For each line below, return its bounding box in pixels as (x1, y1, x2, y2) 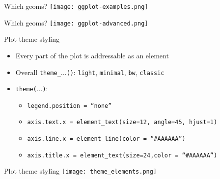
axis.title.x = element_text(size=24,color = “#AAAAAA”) (27, 152, 218, 159)
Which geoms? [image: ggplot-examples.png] (4, 1, 148, 11)
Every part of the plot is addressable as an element (15, 50, 169, 60)
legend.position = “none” (27, 102, 112, 109)
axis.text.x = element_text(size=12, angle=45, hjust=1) (27, 119, 218, 126)
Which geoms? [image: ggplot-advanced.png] (4, 17, 148, 27)
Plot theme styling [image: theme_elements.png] (4, 166, 157, 176)
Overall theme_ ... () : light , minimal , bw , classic (15, 67, 165, 77)
